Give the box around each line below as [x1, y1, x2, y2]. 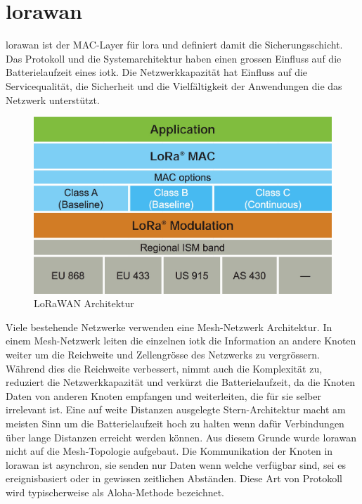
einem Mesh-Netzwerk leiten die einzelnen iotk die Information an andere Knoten [6, 333, 356, 348]
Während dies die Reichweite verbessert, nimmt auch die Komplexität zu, [6, 361, 323, 375]
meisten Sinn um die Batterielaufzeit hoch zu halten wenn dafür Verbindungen [6, 416, 344, 431]
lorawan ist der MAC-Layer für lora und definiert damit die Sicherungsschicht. [6, 37, 343, 52]
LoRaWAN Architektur [34, 296, 134, 311]
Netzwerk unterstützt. [6, 92, 100, 107]
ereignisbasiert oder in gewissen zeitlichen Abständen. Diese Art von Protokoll [6, 471, 342, 486]
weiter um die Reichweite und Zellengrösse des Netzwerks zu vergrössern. [6, 347, 320, 362]
